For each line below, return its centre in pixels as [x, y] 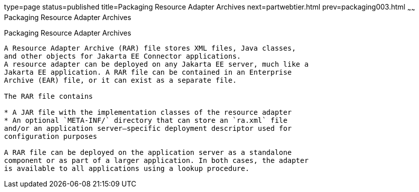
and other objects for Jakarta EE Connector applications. [123, 56]
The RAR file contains [49, 96]
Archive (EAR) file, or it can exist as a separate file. [120, 80]
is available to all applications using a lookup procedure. [127, 168]
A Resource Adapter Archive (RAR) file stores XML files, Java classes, [150, 48]
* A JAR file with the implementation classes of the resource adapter [148, 112]
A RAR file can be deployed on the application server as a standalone [148, 152]
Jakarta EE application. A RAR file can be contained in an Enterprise [148, 72]
